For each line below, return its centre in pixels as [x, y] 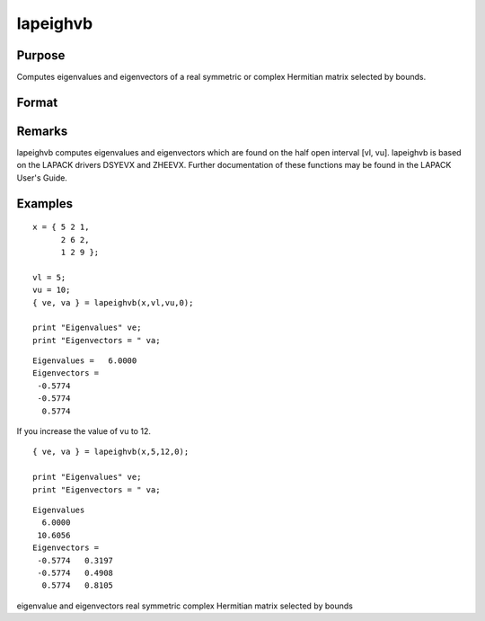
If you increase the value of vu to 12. [84, 431]
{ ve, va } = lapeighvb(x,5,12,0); [111, 452]
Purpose [41, 55]
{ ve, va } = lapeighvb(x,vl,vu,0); [113, 302]
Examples [45, 204]
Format [37, 102]
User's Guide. [42, 177]
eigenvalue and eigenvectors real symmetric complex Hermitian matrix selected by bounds [185, 606]
